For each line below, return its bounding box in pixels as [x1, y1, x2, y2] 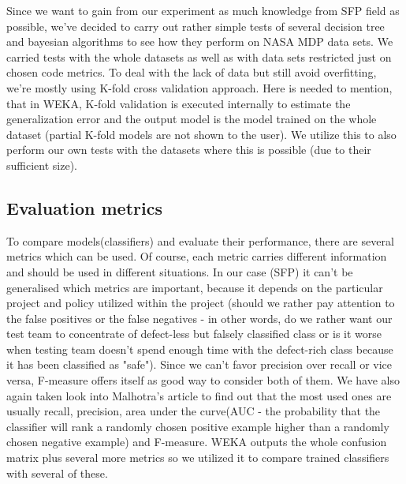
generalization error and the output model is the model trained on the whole [6, 111, 377, 127]
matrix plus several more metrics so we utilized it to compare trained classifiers [6, 449, 389, 466]
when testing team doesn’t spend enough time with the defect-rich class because [6, 340, 393, 357]
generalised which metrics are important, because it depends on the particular [6, 279, 383, 295]
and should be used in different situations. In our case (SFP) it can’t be [6, 263, 353, 280]
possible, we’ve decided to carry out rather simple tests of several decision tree [6, 17, 385, 34]
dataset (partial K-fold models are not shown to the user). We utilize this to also [6, 126, 397, 142]
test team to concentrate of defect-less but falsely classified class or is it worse [6, 325, 382, 342]
